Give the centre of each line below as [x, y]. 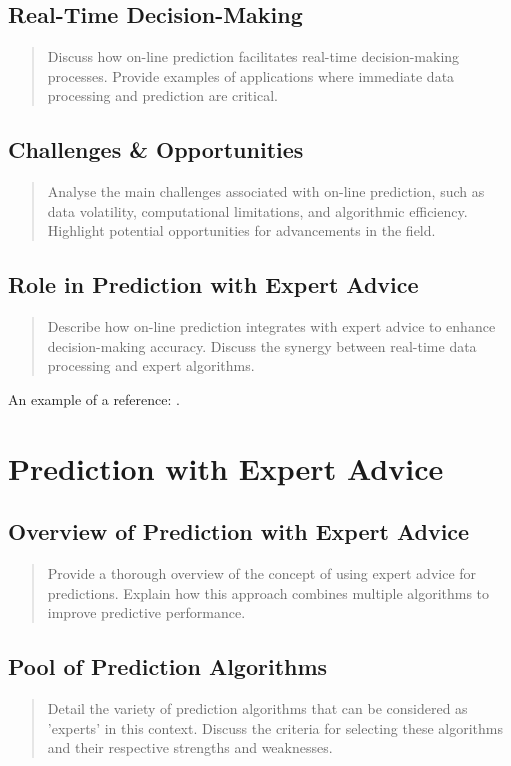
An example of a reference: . [94, 398]
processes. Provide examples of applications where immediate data [251, 75]
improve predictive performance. [146, 612]
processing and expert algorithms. [151, 365]
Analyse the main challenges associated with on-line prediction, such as [266, 191]
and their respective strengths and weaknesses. [190, 747]
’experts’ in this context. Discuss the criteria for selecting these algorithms [275, 727]
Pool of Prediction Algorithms [168, 666]
